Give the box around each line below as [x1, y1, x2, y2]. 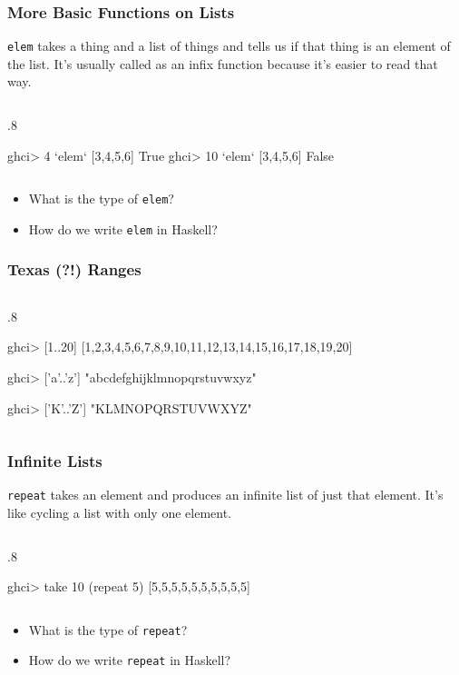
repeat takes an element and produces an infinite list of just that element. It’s [7, 485, 444, 504]
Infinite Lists [7, 450, 103, 472]
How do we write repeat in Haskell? [28, 650, 231, 670]
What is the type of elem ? [28, 189, 174, 208]
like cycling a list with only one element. [7, 503, 232, 522]
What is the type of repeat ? [28, 620, 188, 639]
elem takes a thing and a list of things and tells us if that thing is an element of [7, 36, 451, 55]
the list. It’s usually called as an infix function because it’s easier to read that [7, 54, 438, 73]
